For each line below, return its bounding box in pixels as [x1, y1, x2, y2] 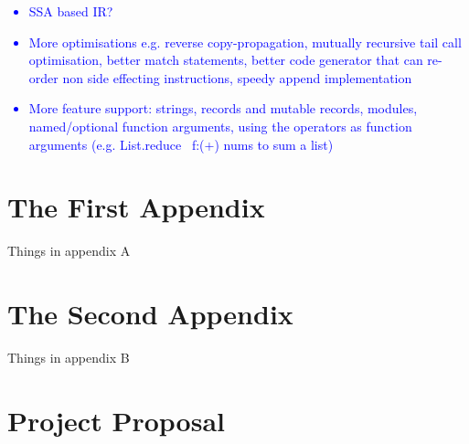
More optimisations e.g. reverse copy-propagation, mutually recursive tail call [28, 32, 462, 51]
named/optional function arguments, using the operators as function [28, 116, 412, 135]
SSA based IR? [28, 2, 113, 20]
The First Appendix [7, 188, 265, 226]
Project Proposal [7, 401, 225, 439]
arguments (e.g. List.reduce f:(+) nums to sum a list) [28, 134, 334, 153]
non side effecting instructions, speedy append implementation [62, 68, 412, 87]
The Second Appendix [7, 295, 293, 333]
